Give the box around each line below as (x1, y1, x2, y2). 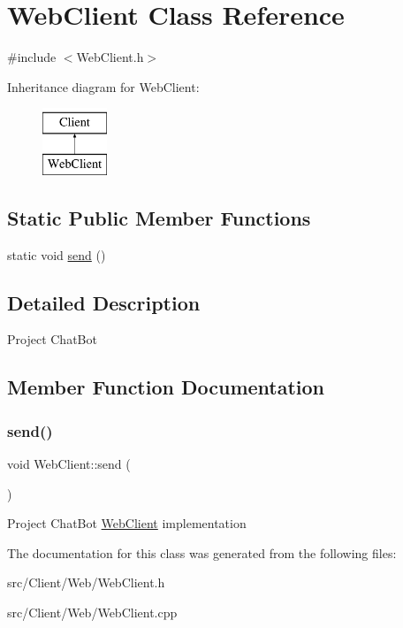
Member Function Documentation (7, 373, 325, 401)
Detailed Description (7, 288, 201, 316)
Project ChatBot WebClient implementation (7, 514, 247, 532)
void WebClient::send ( (7, 455, 131, 473)
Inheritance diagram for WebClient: (7, 77, 200, 96)
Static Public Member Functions (7, 203, 311, 231)
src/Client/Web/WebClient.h (7, 573, 165, 592)
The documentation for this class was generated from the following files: (7, 543, 397, 562)
